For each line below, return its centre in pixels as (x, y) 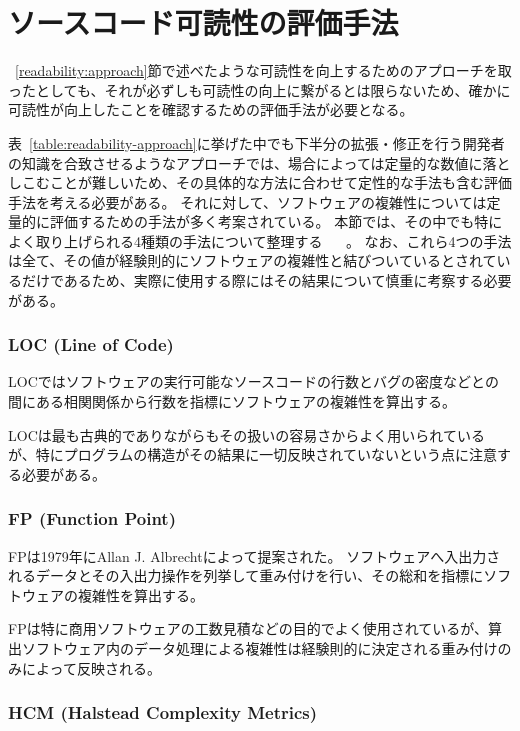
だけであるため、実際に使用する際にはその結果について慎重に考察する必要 (266, 280)
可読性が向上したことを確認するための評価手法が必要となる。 (211, 109)
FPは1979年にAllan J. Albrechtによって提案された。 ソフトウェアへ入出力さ (254, 555)
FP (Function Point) (92, 518)
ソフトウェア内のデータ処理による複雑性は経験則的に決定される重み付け (259, 648)
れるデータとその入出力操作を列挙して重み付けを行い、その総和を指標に (246, 575)
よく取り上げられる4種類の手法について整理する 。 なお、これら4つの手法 (260, 240)
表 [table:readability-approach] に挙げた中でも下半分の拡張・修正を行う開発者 (256, 142)
